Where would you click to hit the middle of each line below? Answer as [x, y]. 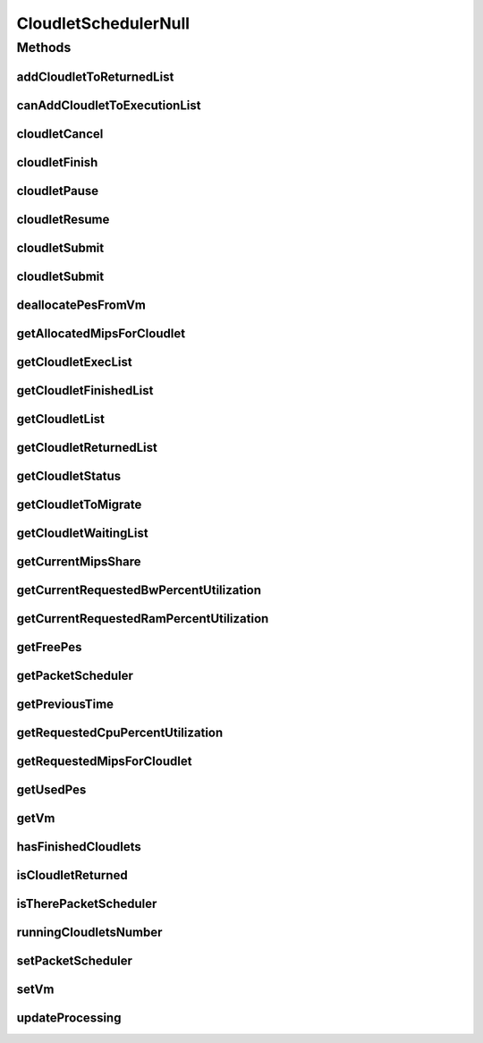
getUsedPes [51, 790]
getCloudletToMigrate [79, 504]
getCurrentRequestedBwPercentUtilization [139, 590]
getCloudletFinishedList [85, 390]
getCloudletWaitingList [82, 533]
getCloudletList [60, 419]
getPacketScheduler [75, 675]
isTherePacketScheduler [87, 904]
